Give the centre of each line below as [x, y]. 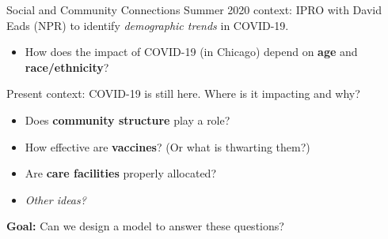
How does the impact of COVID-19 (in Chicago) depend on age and [191, 52]
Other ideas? [55, 199]
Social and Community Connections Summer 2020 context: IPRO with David [194, 9]
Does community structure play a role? [127, 119]
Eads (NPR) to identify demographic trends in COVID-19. [148, 25]
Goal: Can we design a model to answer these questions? [145, 226]
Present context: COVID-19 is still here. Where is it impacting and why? [183, 93]
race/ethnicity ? [67, 67]
